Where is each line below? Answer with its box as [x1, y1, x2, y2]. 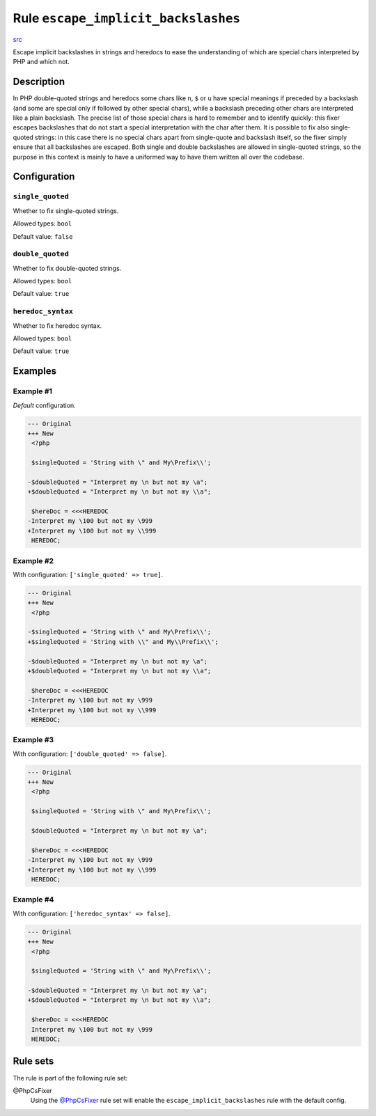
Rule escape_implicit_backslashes [13, 10, 240, 26]
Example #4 [13, 895, 54, 904]
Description [13, 76, 65, 88]
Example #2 [13, 556, 54, 565]
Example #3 [13, 735, 54, 745]
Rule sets [13, 1055, 54, 1067]
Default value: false [13, 232, 73, 240]
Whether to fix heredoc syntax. [13, 321, 102, 330]
